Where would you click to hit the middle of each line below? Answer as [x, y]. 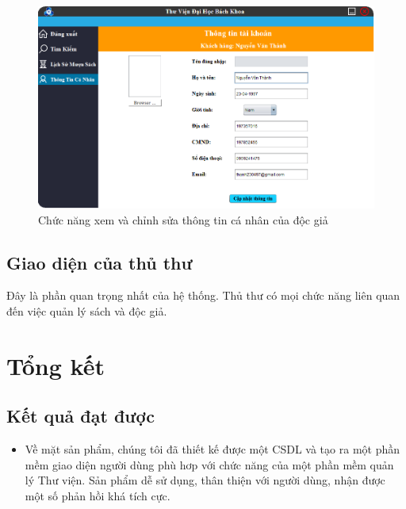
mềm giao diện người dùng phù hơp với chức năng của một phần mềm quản [209, 464]
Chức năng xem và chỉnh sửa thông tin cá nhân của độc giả [183, 219]
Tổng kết [56, 365]
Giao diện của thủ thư [100, 262]
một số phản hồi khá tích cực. [98, 495]
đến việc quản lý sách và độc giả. [87, 310]
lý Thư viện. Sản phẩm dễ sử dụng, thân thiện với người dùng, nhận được [205, 480]
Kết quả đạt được [80, 416]
